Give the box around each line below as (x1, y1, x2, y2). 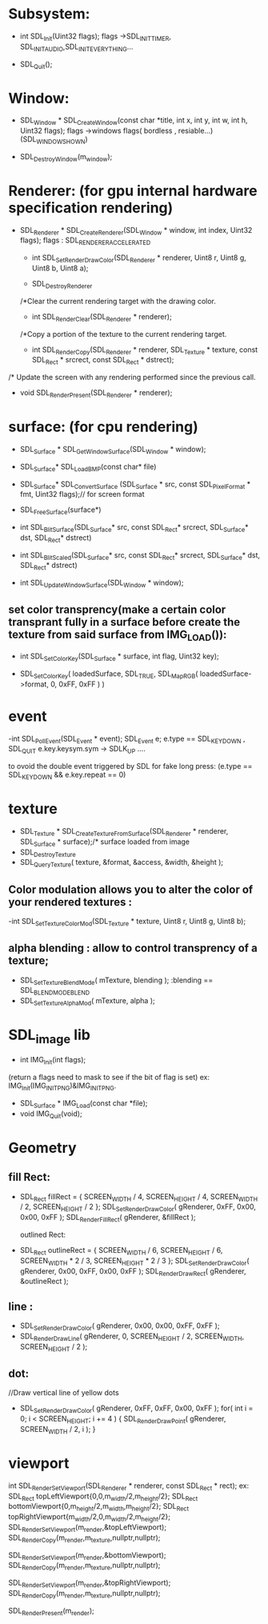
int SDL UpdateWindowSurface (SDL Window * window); (19, 578, 184, 590)
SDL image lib (8, 1026, 90, 1046)
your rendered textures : (8, 895, 132, 909)
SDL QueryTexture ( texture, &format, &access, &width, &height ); (19, 858, 224, 869)
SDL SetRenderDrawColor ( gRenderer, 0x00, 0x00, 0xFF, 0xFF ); (19, 1321, 220, 1333)
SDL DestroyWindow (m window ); (19, 151, 113, 163)
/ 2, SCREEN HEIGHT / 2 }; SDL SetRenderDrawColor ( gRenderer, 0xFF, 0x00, (19, 1202, 256, 1214)
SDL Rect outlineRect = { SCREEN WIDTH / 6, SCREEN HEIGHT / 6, (19, 1246, 223, 1257)
